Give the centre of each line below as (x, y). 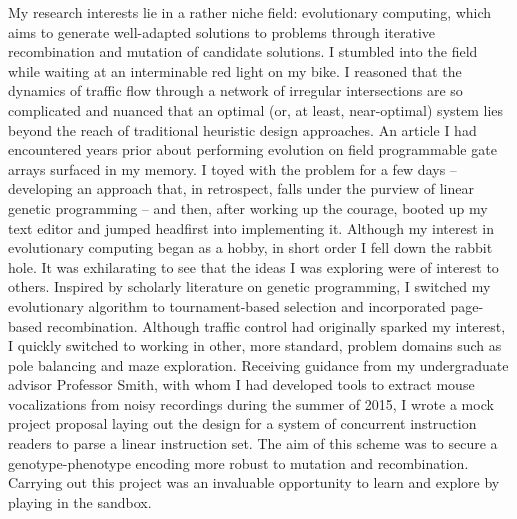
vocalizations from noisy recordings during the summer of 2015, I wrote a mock (251, 403)
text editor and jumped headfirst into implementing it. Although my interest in (251, 227)
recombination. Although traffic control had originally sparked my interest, (276, 325)
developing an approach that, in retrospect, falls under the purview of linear (241, 188)
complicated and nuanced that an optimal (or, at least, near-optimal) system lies (256, 109)
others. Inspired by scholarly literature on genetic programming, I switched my (249, 286)
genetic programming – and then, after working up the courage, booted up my (248, 207)
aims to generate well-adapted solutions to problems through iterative (222, 31)
